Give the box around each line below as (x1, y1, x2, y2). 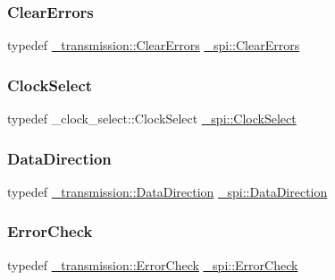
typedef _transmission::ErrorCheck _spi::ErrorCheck (7, 255, 298, 274)
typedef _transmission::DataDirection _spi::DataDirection (7, 182, 328, 200)
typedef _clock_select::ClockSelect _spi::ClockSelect (7, 109, 297, 128)
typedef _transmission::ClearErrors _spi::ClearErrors (7, 36, 300, 55)
